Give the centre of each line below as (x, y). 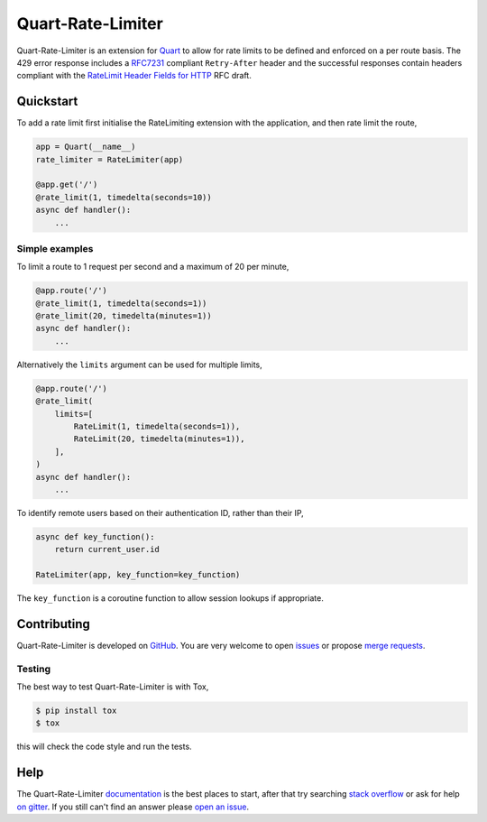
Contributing (53, 624)
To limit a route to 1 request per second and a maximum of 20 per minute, (153, 267)
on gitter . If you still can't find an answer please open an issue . (133, 807)
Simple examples (55, 248)
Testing (34, 669)
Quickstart (47, 102)
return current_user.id (107, 550)
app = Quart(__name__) (86, 147)
